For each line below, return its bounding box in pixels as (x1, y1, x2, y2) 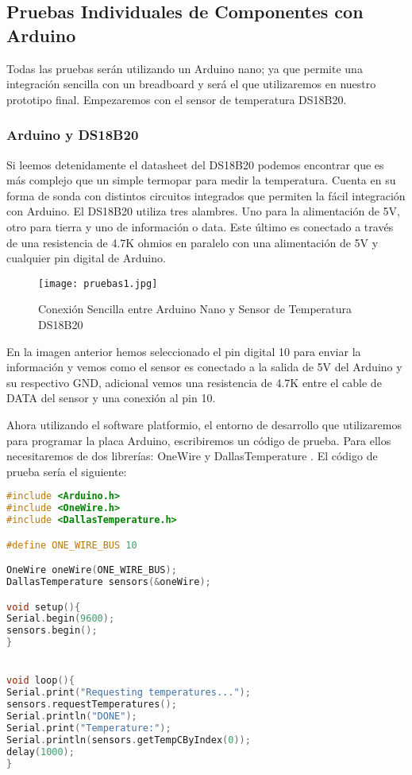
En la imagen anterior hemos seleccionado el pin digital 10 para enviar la (6, 343, 361, 359)
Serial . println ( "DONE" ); (6, 711, 137, 722)
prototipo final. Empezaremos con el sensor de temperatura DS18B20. (6, 91, 347, 107)
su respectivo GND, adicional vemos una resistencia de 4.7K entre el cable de (6, 374, 382, 390)
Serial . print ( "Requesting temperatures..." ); (6, 687, 251, 699)
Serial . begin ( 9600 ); (6, 613, 115, 625)
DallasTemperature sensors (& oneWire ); (6, 576, 211, 588)
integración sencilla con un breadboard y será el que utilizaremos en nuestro (6, 76, 376, 92)
